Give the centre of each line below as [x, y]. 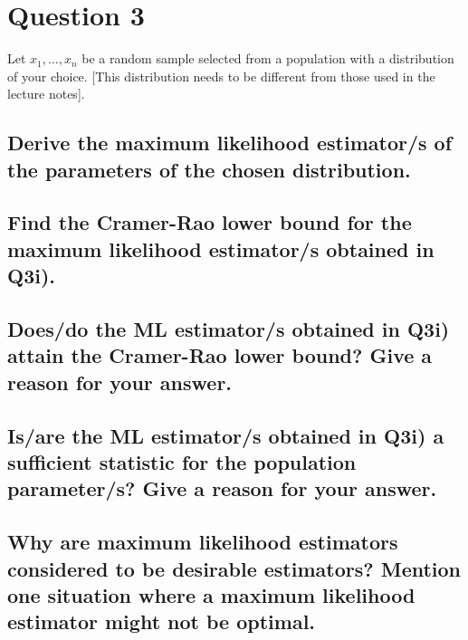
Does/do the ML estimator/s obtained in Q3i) [229, 329]
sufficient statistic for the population [182, 461]
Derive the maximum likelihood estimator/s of [230, 143]
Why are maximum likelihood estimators [203, 542]
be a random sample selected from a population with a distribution [268, 58]
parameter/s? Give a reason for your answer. [222, 488]
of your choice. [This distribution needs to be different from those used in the [221, 76]
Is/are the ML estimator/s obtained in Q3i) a [226, 435]
